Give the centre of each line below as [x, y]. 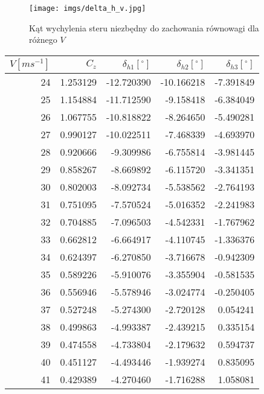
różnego [43, 40]
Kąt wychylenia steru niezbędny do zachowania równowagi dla [144, 27]
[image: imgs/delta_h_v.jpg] [88, 8]
